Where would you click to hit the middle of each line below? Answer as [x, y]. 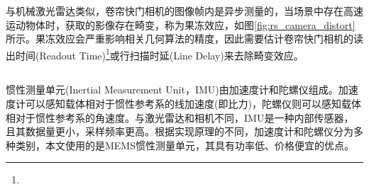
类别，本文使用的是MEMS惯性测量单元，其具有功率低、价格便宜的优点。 [184, 145]
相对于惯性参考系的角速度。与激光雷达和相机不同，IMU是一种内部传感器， [180, 117]
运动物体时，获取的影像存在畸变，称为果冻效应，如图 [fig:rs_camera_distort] [181, 24]
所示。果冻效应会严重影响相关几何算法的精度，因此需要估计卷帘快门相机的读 [184, 39]
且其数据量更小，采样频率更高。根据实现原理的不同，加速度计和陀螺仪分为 [180, 131]
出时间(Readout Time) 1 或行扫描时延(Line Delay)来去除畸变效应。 [155, 54]
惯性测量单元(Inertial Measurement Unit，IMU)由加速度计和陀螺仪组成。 [172, 90]
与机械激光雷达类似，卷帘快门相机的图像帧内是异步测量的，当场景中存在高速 [184, 11]
